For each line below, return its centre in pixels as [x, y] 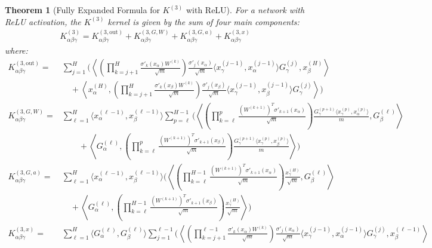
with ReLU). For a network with [245, 10]
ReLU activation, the [43, 21]
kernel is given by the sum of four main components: [203, 21]
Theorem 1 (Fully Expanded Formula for [82, 10]
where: [16, 50]
